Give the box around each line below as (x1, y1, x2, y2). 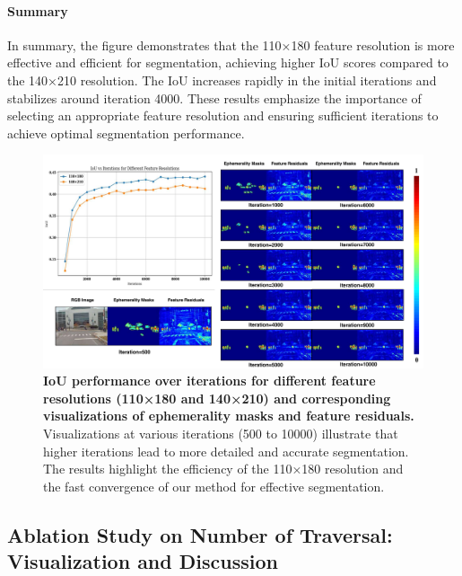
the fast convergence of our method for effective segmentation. (43, 476, 385, 495)
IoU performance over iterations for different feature (43, 371, 376, 390)
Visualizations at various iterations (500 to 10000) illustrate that (43, 423, 398, 442)
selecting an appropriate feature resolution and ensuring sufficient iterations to (7, 106, 439, 125)
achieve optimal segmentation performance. (7, 123, 245, 142)
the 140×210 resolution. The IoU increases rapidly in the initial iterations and (7, 70, 437, 89)
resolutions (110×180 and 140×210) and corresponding (43, 388, 391, 407)
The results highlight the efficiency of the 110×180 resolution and (43, 459, 404, 478)
